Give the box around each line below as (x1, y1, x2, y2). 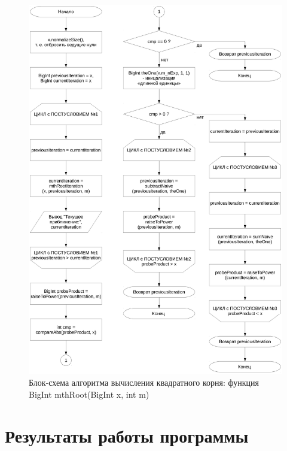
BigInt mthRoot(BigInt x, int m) (29, 388, 149, 400)
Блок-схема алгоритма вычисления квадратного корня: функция (29, 376, 259, 389)
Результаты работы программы (5, 423, 249, 447)
